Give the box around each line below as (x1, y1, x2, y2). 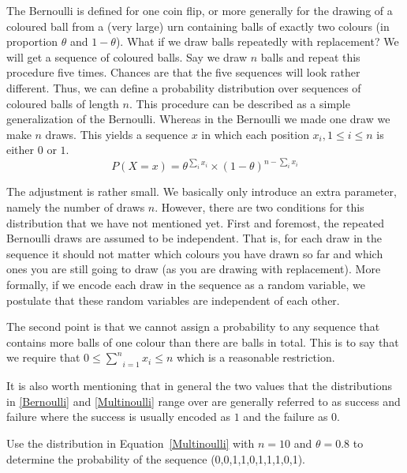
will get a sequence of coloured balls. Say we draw (6, 48, 248, 65)
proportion (6, 33, 58, 50)
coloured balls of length (6, 95, 119, 111)
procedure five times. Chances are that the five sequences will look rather (6, 64, 360, 81)
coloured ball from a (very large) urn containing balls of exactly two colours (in (6, 17, 390, 34)
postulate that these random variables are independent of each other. (6, 291, 340, 308)
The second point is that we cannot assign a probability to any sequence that (6, 318, 380, 335)
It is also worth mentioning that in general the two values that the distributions (6, 377, 392, 394)
